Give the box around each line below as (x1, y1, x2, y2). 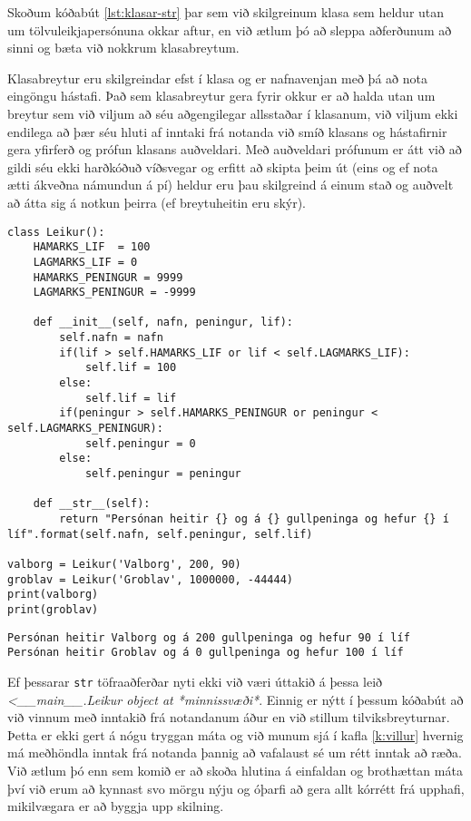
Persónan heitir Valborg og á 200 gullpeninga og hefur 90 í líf (7, 630, 410, 644)
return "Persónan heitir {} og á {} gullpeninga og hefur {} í (59, 513, 449, 525)
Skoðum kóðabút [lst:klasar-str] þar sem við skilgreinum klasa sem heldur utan (7, 3, 445, 21)
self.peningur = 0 (84, 436, 196, 450)
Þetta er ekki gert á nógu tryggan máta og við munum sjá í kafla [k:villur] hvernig (7, 725, 464, 744)
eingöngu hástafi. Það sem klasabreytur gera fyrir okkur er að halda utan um (7, 86, 436, 105)
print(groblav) (7, 602, 99, 616)
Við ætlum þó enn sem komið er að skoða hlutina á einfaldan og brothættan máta (7, 760, 463, 779)
